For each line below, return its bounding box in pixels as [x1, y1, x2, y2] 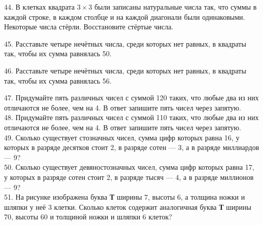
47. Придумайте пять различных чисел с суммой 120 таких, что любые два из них [4, 92, 259, 103]
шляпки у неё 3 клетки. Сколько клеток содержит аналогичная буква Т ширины [4, 201, 251, 212]
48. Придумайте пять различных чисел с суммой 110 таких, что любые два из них [4, 112, 259, 123]
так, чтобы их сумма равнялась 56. [4, 75, 112, 86]
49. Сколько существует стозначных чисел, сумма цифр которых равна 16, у [4, 132, 240, 142]
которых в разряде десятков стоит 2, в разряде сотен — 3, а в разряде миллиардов [4, 142, 259, 153]
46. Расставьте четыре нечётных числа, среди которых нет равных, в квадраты [4, 65, 246, 76]
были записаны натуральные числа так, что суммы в [94, 2, 257, 12]
